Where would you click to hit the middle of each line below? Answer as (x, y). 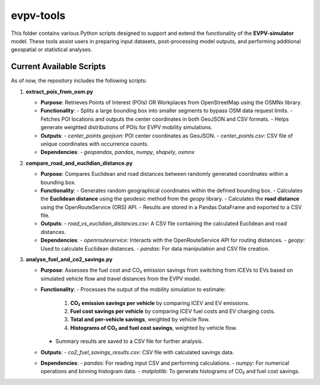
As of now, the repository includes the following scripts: (79, 81)
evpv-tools (38, 15)
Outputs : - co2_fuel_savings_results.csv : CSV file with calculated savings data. (137, 352)
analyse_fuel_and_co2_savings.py (69, 259)
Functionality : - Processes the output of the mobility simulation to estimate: (133, 290)
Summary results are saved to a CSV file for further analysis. (129, 341)
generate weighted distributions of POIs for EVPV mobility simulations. (127, 127)
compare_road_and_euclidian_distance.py (79, 163)
